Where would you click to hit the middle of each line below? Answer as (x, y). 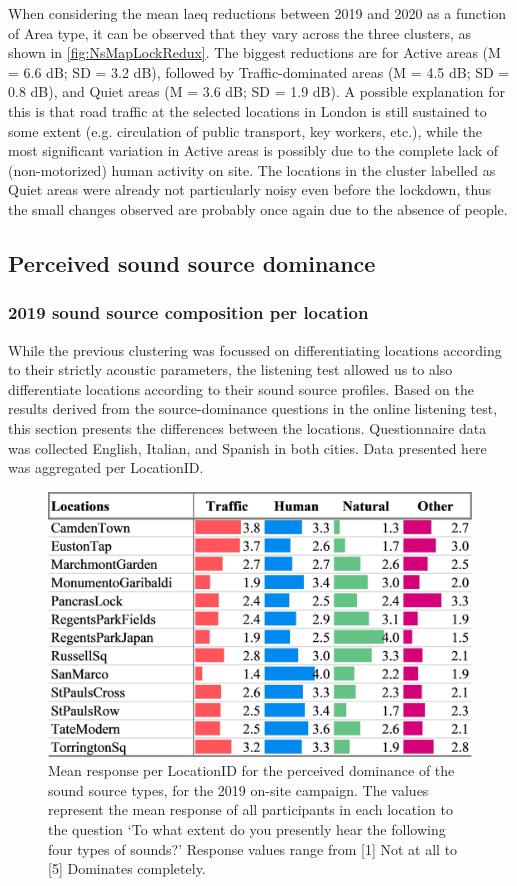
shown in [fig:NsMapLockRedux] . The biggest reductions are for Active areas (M (254, 52)
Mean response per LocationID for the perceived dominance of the (251, 770)
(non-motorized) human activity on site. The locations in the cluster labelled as (252, 169)
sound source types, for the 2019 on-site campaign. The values (238, 789)
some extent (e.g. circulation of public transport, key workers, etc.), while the (245, 130)
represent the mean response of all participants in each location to (250, 809)
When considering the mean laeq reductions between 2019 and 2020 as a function (257, 13)
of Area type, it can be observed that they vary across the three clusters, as (240, 32)
